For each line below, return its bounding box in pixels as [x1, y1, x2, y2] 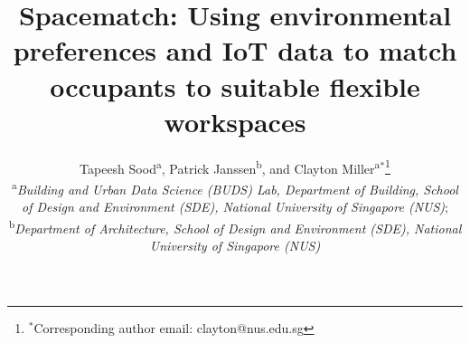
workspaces [164, 102, 306, 139]
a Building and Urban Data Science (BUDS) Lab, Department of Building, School [12, 176, 458, 198]
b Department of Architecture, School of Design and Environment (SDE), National [8, 215, 462, 237]
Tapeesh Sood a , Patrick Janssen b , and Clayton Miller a [80, 156, 381, 177]
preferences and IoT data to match [13, 32, 457, 69]
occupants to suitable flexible [50, 67, 420, 104]
